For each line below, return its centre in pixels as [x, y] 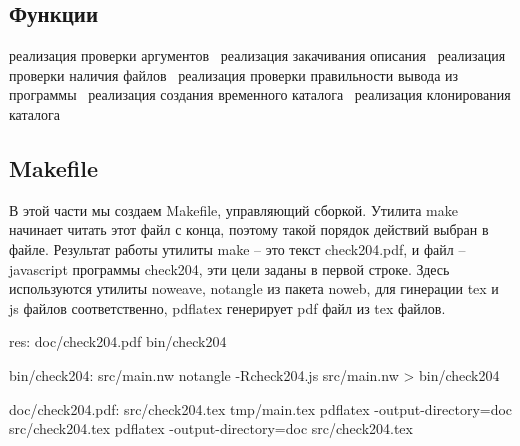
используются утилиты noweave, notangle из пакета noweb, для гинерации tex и [254, 288]
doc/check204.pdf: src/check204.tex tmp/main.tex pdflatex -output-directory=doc [261, 408]
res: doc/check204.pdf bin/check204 [118, 341]
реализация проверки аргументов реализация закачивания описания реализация [257, 55]
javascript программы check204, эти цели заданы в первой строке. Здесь [229, 268]
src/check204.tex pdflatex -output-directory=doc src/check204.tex [211, 428]
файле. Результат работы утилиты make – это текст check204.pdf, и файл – [237, 248]
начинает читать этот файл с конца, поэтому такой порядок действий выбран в [249, 229]
